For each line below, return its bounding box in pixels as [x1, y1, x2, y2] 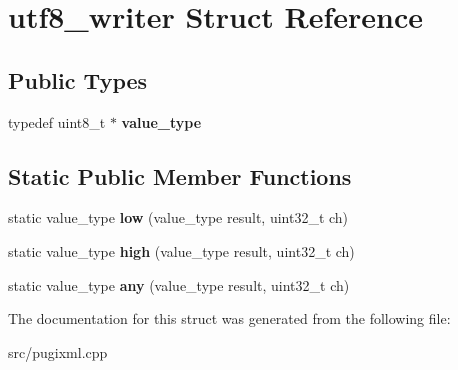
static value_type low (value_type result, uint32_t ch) [8, 207, 349, 228]
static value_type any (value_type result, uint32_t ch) [8, 274, 350, 295]
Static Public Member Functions [8, 160, 352, 191]
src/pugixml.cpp [8, 341, 108, 362]
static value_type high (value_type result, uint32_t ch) [8, 240, 355, 261]
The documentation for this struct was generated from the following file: [8, 308, 451, 329]
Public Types [8, 64, 148, 95]
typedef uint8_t [8, 111, 106, 132]
